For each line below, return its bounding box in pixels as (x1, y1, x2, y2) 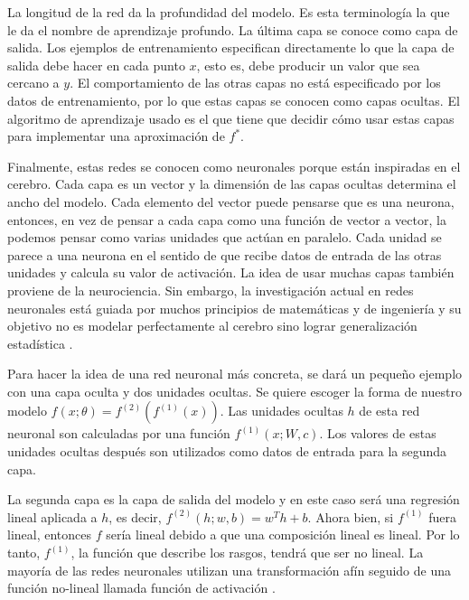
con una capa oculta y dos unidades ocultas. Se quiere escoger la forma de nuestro (7, 381, 462, 400)
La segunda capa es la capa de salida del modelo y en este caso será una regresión (7, 490, 460, 509)
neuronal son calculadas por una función (7, 424, 230, 443)
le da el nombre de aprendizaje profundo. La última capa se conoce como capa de (7, 20, 458, 39)
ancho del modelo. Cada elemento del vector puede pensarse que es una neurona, (7, 192, 455, 211)
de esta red (359, 401, 420, 420)
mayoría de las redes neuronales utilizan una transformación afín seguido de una (7, 560, 451, 579)
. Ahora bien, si (307, 507, 394, 526)
